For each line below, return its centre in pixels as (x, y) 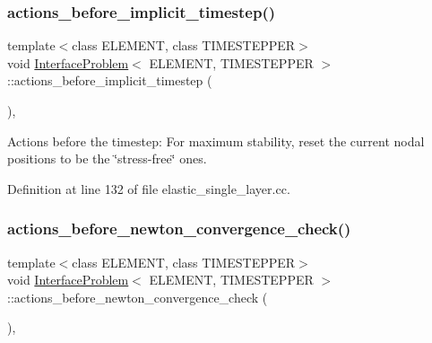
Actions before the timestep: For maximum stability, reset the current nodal (216, 141)
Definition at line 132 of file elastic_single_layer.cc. (149, 188)
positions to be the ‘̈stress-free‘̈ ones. (107, 158)
